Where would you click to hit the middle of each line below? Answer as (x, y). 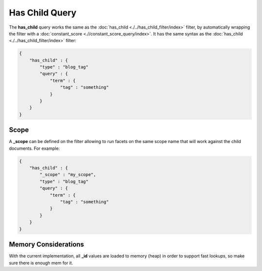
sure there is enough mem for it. (41, 263)
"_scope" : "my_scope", (68, 175)
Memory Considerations (47, 245)
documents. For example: (34, 148)
